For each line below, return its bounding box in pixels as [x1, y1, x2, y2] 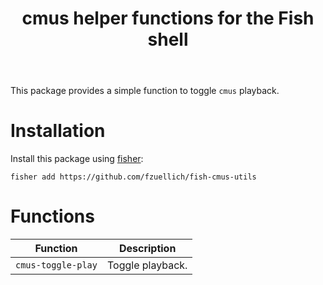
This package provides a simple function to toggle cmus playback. [10, 85, 280, 97]
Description [118, 242, 177, 256]
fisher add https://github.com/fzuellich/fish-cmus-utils [10, 172, 257, 182]
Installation [10, 120, 106, 142]
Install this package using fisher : [10, 153, 144, 165]
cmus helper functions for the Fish [21, 7, 315, 30]
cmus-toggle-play [15, 260, 98, 271]
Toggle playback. [106, 258, 188, 272]
